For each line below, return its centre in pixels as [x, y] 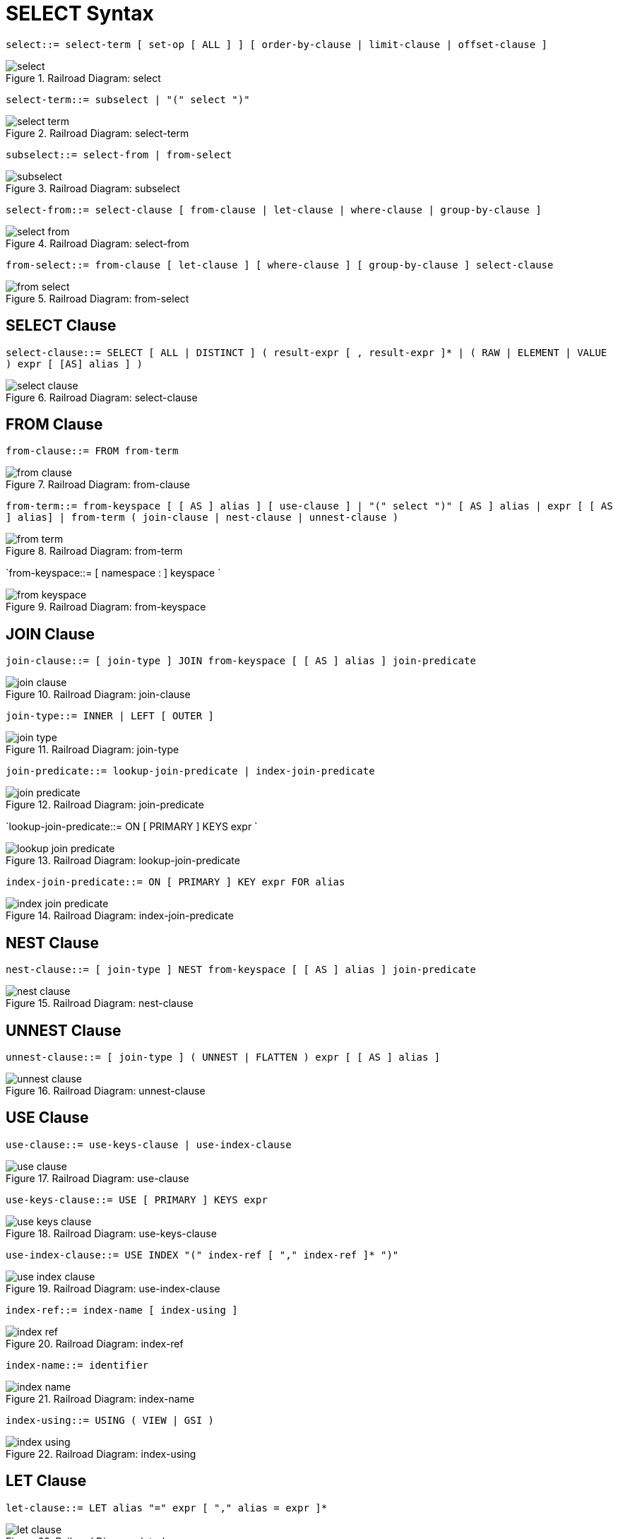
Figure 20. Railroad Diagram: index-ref [95, 1343]
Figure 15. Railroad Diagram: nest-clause [100, 1003]
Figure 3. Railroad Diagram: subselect [93, 188]
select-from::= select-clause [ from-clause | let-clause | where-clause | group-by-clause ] [274, 210]
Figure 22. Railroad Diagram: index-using [101, 1453]
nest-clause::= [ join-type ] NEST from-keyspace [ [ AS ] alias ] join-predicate [241, 970]
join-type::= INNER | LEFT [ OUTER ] [110, 716]
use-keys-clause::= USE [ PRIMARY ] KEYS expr [137, 1199]
